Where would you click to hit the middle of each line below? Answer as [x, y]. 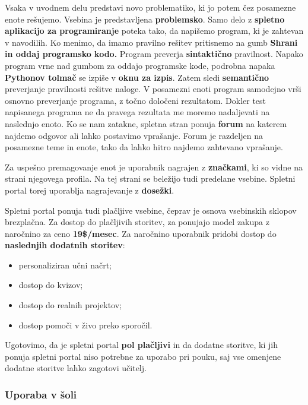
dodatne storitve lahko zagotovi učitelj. [76, 368]
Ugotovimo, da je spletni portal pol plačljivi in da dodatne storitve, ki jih [141, 345]
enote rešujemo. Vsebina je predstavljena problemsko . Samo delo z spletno [145, 19]
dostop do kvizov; [51, 285]
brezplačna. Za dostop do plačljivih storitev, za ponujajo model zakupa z [137, 222]
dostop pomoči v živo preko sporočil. [85, 325]
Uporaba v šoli [41, 394]
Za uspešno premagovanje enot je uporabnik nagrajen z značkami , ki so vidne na [154, 167]
